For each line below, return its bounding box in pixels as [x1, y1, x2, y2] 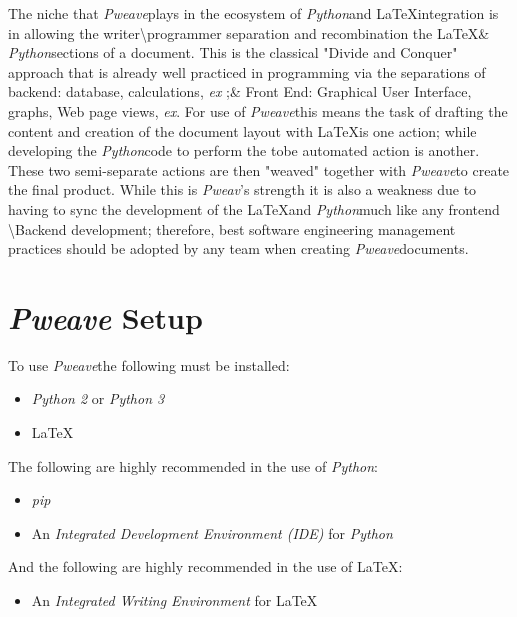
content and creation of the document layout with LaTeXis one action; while [8, 120, 477, 141]
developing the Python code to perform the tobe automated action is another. [8, 140, 480, 161]
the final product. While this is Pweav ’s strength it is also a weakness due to [8, 179, 477, 200]
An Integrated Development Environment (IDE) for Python [31, 522, 393, 543]
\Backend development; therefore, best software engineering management [8, 218, 456, 239]
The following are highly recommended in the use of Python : [8, 455, 378, 476]
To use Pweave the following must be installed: [8, 354, 290, 375]
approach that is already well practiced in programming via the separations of [8, 61, 486, 82]
